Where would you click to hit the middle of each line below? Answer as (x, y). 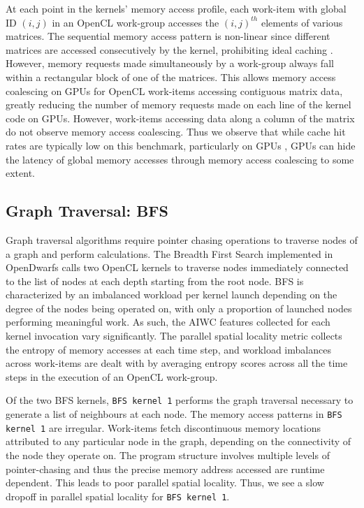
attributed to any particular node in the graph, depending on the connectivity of (179, 441)
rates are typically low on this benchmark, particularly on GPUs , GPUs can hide (181, 145)
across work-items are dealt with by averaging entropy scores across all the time (177, 363)
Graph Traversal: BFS (87, 211)
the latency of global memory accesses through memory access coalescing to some (180, 159)
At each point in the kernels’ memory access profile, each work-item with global (176, 8)
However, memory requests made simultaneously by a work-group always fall (170, 63)
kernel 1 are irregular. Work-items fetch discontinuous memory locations (163, 427)
